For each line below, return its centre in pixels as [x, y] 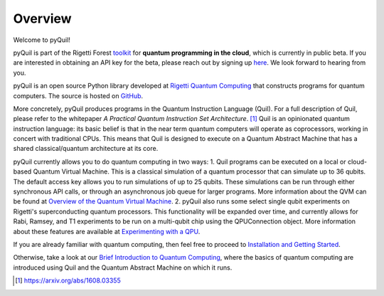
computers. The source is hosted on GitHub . [78, 95]
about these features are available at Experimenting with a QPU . [107, 231]
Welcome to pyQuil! [42, 40]
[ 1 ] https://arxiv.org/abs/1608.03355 [68, 280]
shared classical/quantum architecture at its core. [86, 149]
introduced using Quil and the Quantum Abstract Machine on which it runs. [123, 268]
